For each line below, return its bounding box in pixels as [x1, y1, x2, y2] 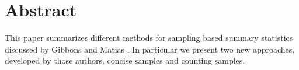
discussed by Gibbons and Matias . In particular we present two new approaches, [5, 43, 295, 55]
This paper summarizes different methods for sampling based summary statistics [5, 32, 293, 44]
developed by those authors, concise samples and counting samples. [5, 54, 245, 66]
